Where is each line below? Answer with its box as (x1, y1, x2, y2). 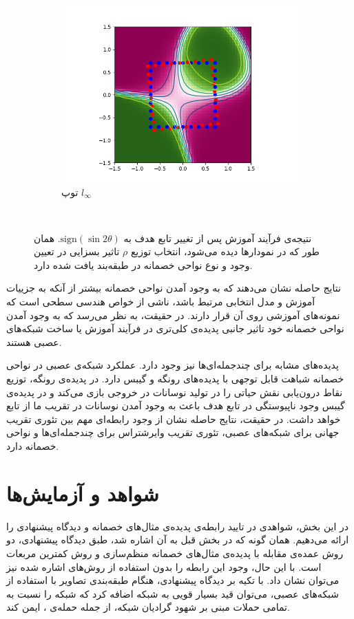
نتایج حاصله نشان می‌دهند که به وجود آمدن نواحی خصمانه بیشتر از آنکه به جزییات (6, 281, 341, 295)
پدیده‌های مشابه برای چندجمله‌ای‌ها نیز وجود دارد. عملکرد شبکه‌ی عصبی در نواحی (6, 358, 339, 372)
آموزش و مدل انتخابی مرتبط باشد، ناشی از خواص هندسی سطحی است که (6, 294, 315, 309)
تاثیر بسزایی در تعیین (34, 244, 120, 259)
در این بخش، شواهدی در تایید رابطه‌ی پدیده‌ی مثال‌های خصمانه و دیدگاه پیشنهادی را (6, 519, 349, 533)
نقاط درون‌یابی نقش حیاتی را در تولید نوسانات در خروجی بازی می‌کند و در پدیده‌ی (6, 384, 343, 399)
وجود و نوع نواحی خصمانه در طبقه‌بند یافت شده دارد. (34, 257, 253, 272)
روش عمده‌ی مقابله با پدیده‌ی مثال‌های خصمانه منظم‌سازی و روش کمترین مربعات (6, 545, 344, 560)
